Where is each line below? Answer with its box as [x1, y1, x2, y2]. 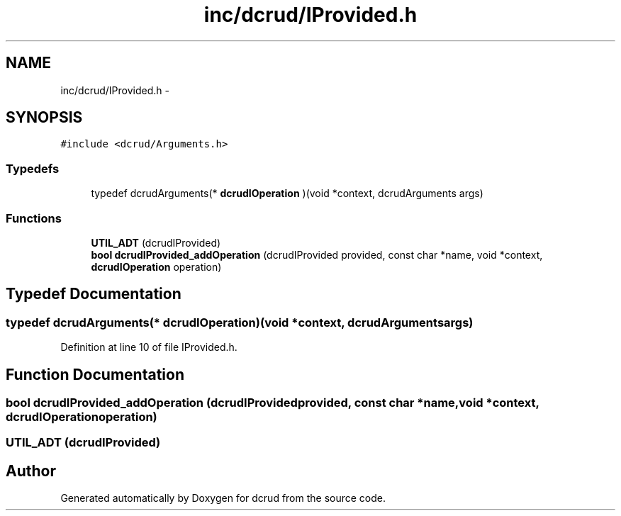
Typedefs [6, 161, 60, 176]
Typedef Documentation [6, 285, 181, 303]
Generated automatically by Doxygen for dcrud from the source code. [60, 492, 386, 505]
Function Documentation [6, 365, 184, 383]
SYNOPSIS [6, 108, 83, 127]
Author [6, 461, 56, 480]
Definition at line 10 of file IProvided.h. [60, 341, 237, 354]
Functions [6, 211, 62, 225]
